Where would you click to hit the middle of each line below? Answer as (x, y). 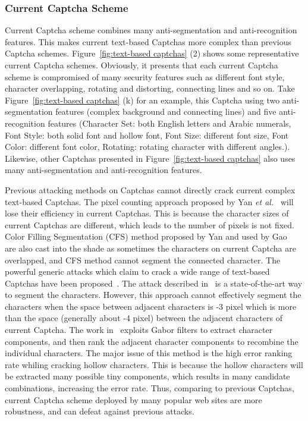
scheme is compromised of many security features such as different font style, (145, 76)
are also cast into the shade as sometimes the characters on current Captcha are (150, 248)
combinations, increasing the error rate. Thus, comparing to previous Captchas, (150, 388)
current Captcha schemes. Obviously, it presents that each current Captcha (142, 65)
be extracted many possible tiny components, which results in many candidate (147, 376)
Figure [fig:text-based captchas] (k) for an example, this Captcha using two (142, 100)
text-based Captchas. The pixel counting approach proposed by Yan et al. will (149, 201)
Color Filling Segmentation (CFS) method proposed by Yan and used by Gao (146, 236)
